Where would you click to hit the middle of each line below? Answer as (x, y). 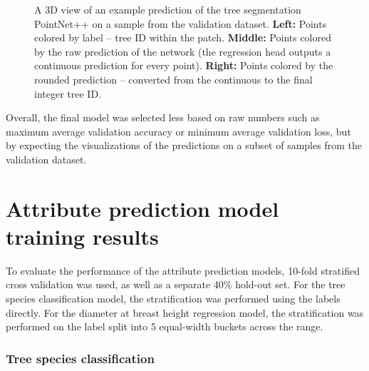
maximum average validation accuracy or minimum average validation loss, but (178, 131)
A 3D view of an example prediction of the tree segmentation (168, 9)
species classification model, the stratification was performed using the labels (173, 299)
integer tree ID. (68, 93)
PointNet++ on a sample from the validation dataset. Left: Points (181, 23)
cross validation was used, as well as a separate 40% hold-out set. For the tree (176, 284)
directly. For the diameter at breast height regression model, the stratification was (185, 312)
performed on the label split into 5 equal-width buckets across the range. (165, 326)
